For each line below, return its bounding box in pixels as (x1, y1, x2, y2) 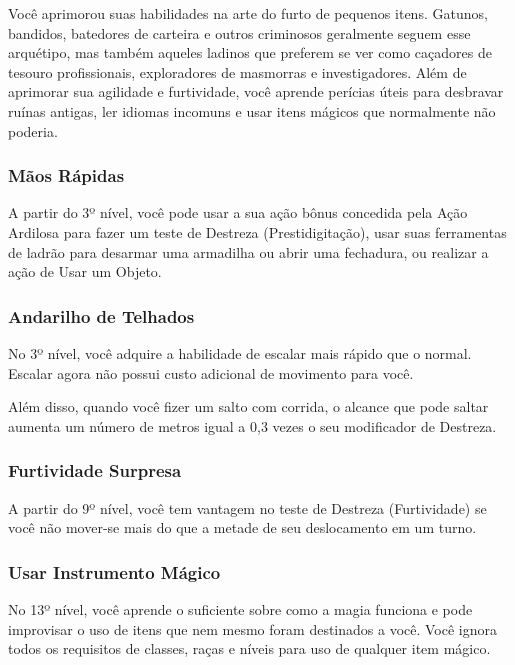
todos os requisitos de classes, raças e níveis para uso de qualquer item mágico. (8, 638, 491, 659)
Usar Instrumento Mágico (8, 559, 221, 584)
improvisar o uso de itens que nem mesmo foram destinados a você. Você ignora (8, 618, 498, 639)
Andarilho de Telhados (8, 303, 195, 328)
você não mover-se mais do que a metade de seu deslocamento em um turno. (8, 517, 477, 538)
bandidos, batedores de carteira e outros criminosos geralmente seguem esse (8, 22, 471, 43)
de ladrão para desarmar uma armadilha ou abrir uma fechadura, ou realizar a (8, 241, 489, 262)
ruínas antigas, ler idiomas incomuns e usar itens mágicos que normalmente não (8, 100, 496, 121)
